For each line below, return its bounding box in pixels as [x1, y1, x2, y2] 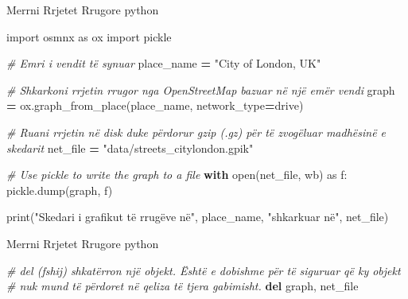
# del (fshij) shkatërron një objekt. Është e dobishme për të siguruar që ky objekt [6, 262, 401, 278]
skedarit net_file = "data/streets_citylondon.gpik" [6, 139, 254, 156]
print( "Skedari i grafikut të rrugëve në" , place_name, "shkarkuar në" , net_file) [6, 208, 389, 225]
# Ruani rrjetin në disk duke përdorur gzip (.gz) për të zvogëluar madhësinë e [6, 123, 387, 140]
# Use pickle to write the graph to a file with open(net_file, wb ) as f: [6, 166, 348, 183]
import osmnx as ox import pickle [6, 28, 172, 45]
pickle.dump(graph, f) [6, 181, 113, 198]
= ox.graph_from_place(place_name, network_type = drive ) [6, 97, 304, 114]
